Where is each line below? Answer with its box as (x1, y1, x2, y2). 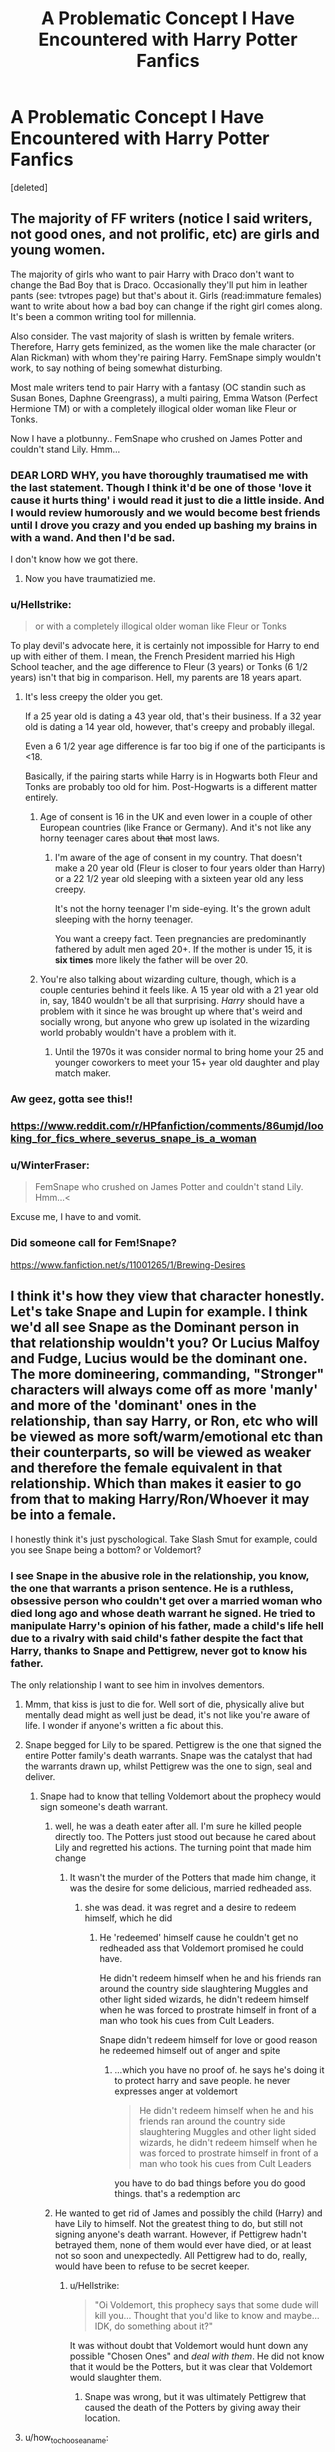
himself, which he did (84, 1912, 173, 1924)
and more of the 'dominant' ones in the (10, 1397, 257, 1414)
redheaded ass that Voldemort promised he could (99, 1942, 304, 1954)
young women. (10, 242, 106, 259)
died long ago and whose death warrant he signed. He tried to (10, 1606, 316, 1620)
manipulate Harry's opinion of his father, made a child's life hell (10, 1618, 324, 1632)
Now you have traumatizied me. (24, 573, 157, 585)
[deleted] (10, 181, 48, 193)
